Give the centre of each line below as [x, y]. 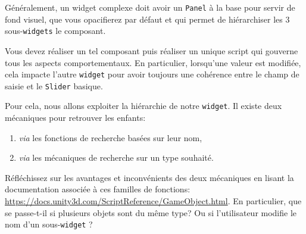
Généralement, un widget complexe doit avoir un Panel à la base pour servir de [150, 7]
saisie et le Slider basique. [54, 85]
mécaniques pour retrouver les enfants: [75, 118]
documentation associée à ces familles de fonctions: [98, 189]
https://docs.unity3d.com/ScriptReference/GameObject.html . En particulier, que [153, 201]
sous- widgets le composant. [55, 31]
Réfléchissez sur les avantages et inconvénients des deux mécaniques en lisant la [149, 177]
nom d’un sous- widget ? [49, 224]
